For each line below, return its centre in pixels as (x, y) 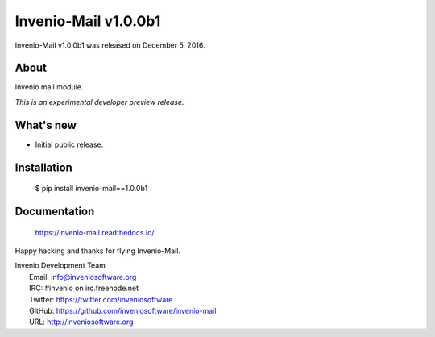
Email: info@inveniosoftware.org (83, 277)
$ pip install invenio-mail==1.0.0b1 (91, 189)
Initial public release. (69, 144)
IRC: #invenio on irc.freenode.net (84, 288)
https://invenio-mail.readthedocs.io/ (95, 232)
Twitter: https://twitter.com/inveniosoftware (101, 299)
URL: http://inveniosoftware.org (81, 322)
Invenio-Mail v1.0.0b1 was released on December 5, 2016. (110, 45)
